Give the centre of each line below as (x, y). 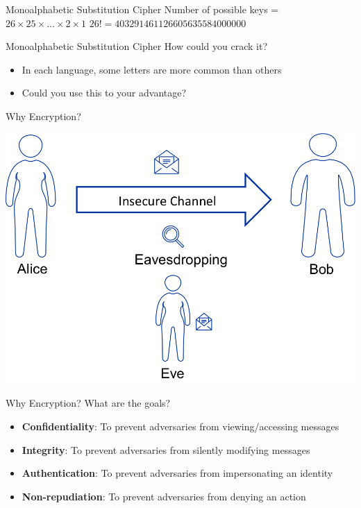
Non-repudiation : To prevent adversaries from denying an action (164, 496)
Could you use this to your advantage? (104, 93)
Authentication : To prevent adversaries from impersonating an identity (177, 473)
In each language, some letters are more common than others (152, 69)
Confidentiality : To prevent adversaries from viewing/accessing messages (180, 426)
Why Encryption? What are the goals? (88, 403)
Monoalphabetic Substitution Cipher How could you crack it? (137, 46)
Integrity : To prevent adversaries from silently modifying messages (166, 449)
